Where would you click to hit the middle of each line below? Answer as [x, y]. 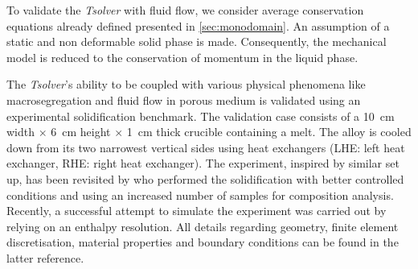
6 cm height [81, 132]
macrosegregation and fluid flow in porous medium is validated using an [184, 99]
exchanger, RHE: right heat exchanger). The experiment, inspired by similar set [203, 163]
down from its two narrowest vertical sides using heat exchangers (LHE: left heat [206, 147]
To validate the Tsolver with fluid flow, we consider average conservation [185, 10]
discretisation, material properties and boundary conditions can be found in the [203, 242]
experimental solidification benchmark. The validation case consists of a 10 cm [201, 116]
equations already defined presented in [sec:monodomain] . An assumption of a [198, 25]
